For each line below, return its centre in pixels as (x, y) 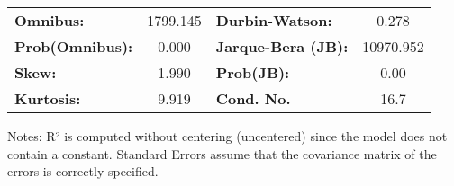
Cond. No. (253, 98)
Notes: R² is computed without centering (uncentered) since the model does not (227, 136)
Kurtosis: (48, 98)
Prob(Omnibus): (74, 46)
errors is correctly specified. (83, 171)
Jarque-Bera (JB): (282, 46)
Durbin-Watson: (274, 20)
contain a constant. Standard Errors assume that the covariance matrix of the (222, 153)
